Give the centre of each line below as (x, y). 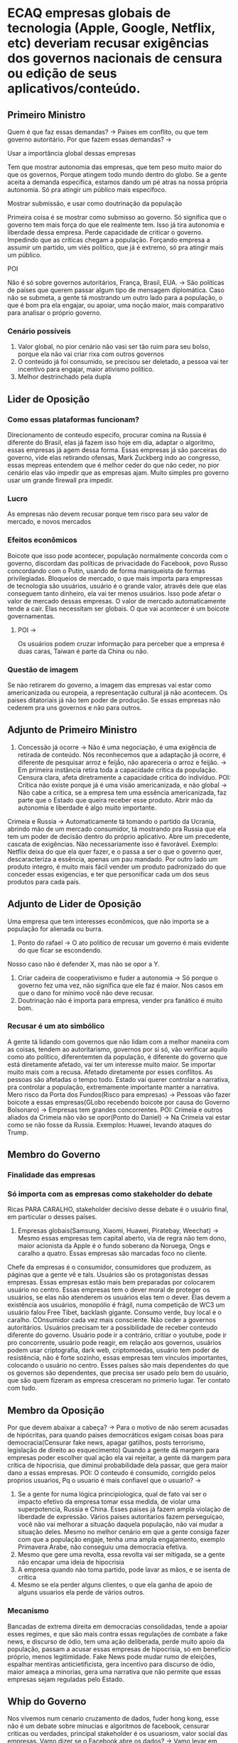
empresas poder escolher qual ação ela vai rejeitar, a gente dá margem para (119, 1458)
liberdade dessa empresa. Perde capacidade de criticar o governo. (105, 232)
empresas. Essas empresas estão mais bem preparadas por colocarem (111, 1282)
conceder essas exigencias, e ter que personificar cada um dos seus (108, 874)
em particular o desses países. (52, 1217)
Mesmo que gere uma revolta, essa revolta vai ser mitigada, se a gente (121, 1555)
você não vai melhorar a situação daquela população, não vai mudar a (120, 1524)
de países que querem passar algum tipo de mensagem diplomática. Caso (116, 290)
